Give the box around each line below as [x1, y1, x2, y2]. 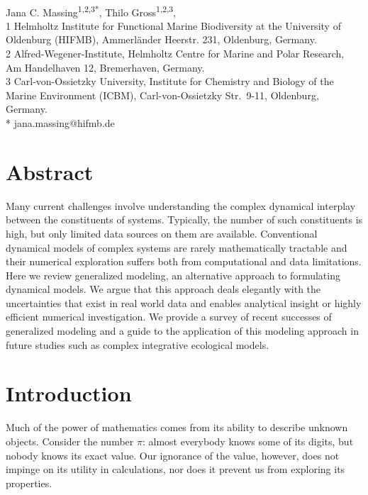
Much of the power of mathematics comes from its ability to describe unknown [6, 420, 348, 435]
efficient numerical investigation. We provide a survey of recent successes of [6, 309, 332, 324]
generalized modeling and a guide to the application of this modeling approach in [6, 323, 359, 338]
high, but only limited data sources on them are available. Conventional [6, 226, 318, 240]
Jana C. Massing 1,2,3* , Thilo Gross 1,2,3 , [6, 2, 176, 19]
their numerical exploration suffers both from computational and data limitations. [6, 254, 362, 269]
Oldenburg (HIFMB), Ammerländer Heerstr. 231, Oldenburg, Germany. [6, 32, 317, 47]
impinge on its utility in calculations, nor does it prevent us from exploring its [6, 462, 345, 477]
